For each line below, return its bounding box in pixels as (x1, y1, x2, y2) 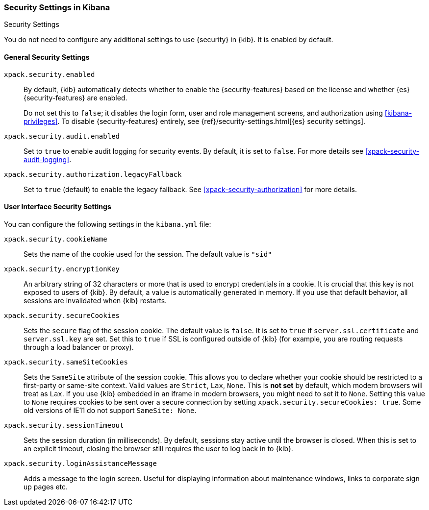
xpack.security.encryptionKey (4, 265, 120, 273)
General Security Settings (4, 52, 90, 61)
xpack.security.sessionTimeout (4, 421, 124, 429)
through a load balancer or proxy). (24, 342, 134, 351)
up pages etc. (24, 482, 68, 491)
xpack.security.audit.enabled (4, 132, 120, 140)
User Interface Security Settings (4, 202, 111, 211)
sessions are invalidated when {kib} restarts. (24, 296, 167, 305)
